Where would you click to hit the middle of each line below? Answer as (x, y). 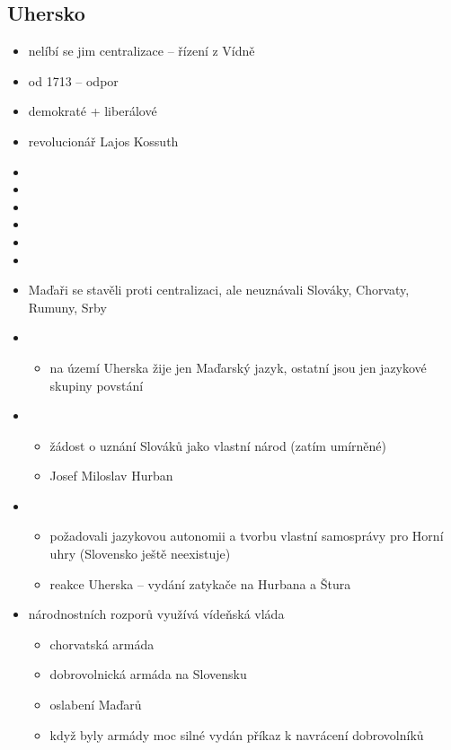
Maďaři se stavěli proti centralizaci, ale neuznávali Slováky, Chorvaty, (219, 290)
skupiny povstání (97, 385)
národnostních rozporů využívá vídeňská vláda (156, 614)
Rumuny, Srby (67, 307)
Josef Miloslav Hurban (111, 476)
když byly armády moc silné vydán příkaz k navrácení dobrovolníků (237, 734)
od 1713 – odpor (73, 80)
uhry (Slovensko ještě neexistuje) (140, 554)
